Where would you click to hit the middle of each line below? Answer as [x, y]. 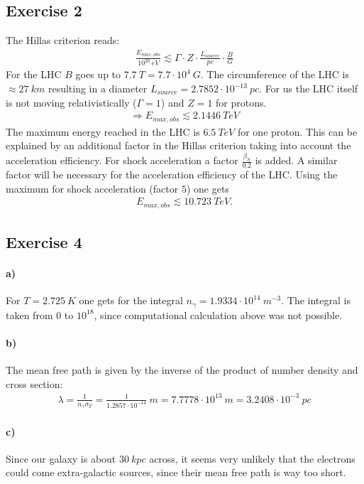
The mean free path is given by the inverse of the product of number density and [182, 370]
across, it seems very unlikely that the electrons [252, 458]
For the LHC [34, 74]
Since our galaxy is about [61, 458]
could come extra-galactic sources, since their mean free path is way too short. [176, 472]
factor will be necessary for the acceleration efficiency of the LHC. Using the [172, 174]
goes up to [98, 74]
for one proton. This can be [297, 131]
